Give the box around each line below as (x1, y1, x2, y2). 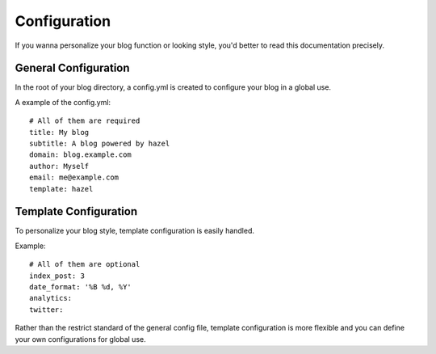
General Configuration (15, 61, 130, 75)
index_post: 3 (29, 271, 85, 280)
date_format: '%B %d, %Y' (29, 283, 132, 292)
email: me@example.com (29, 173, 119, 182)
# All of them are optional (29, 259, 140, 269)
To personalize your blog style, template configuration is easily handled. (15, 226, 254, 236)
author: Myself (29, 162, 90, 171)
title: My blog (29, 128, 90, 137)
